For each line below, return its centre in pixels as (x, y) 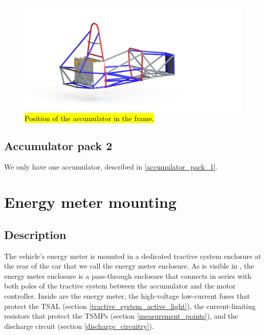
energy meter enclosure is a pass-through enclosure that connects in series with (128, 276)
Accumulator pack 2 (58, 145)
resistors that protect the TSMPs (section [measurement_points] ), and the (121, 316)
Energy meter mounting (91, 202)
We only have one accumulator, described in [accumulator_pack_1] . (111, 167)
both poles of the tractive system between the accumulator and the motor (120, 286)
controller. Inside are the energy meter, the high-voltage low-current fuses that (127, 296)
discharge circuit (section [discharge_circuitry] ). (79, 326)
